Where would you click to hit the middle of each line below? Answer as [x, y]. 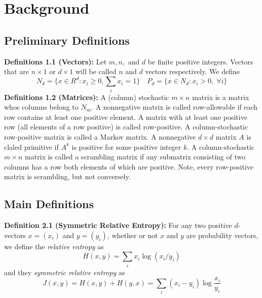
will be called [96, 71]
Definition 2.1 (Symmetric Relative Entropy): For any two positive [118, 225]
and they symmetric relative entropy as [65, 272]
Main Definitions [49, 204]
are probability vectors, [222, 235]
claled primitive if [31, 146]
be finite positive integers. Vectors [200, 61]
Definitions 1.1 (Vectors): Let [55, 61]
